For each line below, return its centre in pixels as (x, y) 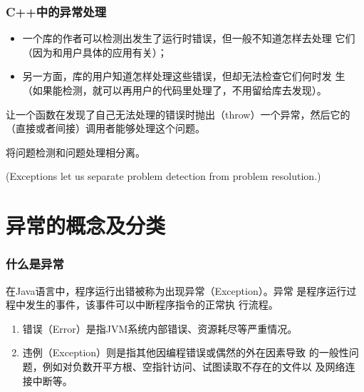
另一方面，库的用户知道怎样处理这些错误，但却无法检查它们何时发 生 (184, 76)
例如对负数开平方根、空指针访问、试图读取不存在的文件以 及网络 (194, 366)
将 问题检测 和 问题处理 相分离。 (76, 152)
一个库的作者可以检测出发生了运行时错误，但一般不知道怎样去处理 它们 (189, 38)
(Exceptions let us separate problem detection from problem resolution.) (163, 176)
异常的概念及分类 (86, 225)
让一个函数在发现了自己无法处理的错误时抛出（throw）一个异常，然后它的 (178, 114)
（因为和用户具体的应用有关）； (95, 52)
